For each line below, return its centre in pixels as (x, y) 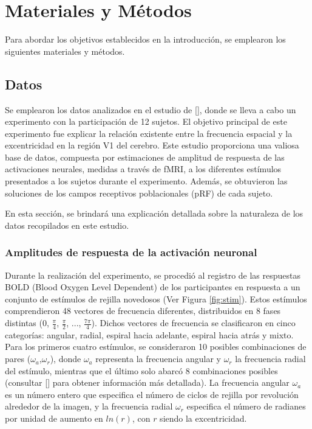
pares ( (18, 359)
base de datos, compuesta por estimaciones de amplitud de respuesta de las (145, 157)
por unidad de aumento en (54, 418)
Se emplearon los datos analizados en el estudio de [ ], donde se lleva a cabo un (151, 109)
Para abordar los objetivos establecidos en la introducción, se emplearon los (145, 39)
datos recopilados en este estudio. (67, 225)
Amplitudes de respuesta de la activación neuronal (131, 252)
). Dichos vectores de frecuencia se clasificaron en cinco (193, 323)
